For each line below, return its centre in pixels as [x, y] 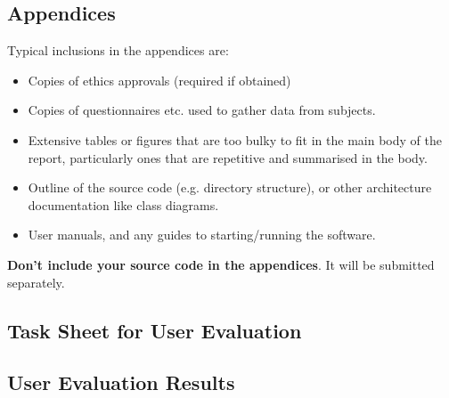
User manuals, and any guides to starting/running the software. [202, 235]
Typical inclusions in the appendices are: [118, 50]
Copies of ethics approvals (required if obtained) [159, 80]
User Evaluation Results [121, 382]
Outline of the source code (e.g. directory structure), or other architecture [230, 187]
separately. [36, 282]
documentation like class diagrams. [123, 204]
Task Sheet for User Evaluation [155, 330]
